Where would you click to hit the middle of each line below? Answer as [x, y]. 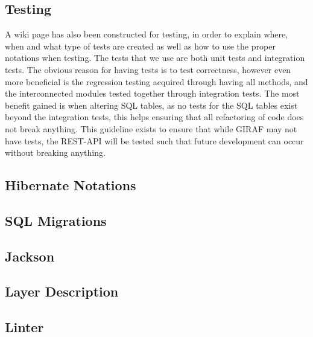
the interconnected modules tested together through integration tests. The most [152, 93]
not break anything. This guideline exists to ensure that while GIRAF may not [151, 128]
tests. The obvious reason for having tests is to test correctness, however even [148, 69]
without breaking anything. [55, 152]
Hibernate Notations [71, 185]
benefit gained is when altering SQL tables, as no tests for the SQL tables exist [151, 105]
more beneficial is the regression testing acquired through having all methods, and [156, 81]
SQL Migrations [56, 220]
